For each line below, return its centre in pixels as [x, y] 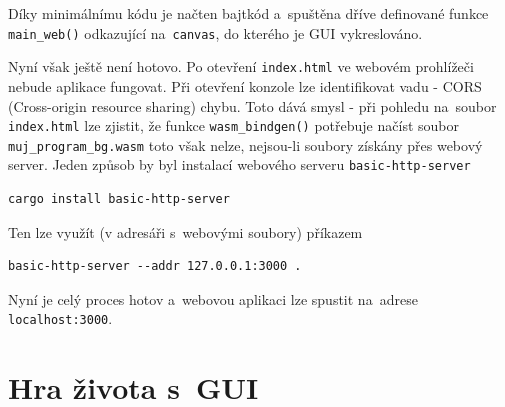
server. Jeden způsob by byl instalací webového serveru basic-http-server [239, 164]
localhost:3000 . [60, 318]
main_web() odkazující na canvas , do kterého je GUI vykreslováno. [215, 32]
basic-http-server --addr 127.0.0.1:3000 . [155, 266]
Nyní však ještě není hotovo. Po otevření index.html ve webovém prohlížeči [241, 66]
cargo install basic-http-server [119, 199]
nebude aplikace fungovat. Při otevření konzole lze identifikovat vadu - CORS [245, 85]
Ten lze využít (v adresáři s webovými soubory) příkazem [185, 231]
